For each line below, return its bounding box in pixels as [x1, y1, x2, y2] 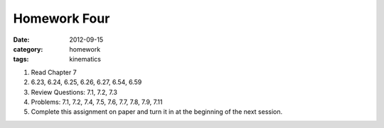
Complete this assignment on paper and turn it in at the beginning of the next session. [31, 107, 283, 116]
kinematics [69, 55, 101, 64]
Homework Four [13, 11, 110, 26]
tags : [13, 55, 29, 64]
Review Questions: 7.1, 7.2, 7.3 [31, 88, 117, 96]
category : [13, 45, 43, 53]
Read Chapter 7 [31, 68, 78, 76]
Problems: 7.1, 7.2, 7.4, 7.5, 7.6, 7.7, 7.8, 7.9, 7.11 [31, 98, 163, 106]
